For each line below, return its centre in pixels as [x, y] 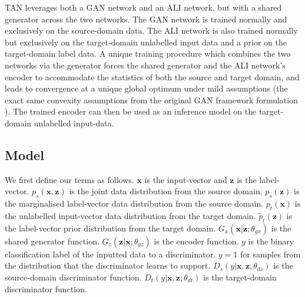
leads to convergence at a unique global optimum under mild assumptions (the [146, 88]
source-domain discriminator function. [73, 277]
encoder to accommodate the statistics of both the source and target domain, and [152, 76]
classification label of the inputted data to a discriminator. [110, 254]
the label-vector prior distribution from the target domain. [110, 228]
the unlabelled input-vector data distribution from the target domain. [130, 215]
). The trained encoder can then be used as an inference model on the [131, 111]
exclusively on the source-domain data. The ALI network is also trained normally [151, 30]
